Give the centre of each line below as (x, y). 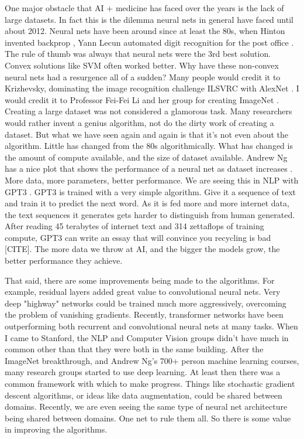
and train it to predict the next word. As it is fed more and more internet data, (147, 203)
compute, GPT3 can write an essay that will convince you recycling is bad (138, 237)
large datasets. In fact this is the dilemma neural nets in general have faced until (149, 19)
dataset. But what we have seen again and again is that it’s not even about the (147, 134)
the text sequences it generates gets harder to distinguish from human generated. (150, 214)
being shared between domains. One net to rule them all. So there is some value (148, 418)
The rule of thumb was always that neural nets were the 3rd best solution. (138, 54)
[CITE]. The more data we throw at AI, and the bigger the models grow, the (142, 249)
